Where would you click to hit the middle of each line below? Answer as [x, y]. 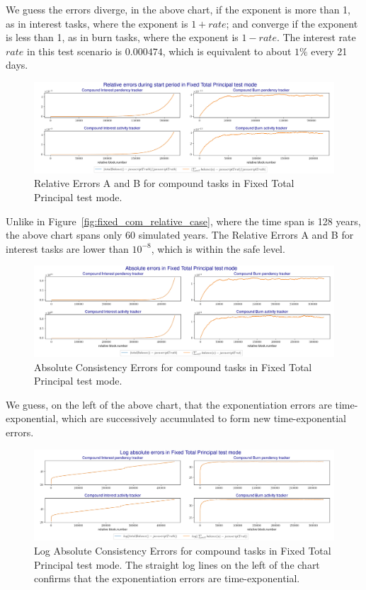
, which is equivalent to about [227, 51]
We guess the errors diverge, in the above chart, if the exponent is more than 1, [178, 9]
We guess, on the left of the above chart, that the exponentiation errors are [169, 404]
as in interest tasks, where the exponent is [97, 23]
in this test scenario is [74, 51]
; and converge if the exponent [292, 23]
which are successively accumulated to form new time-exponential [204, 418]
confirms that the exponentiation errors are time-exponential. [167, 578]
